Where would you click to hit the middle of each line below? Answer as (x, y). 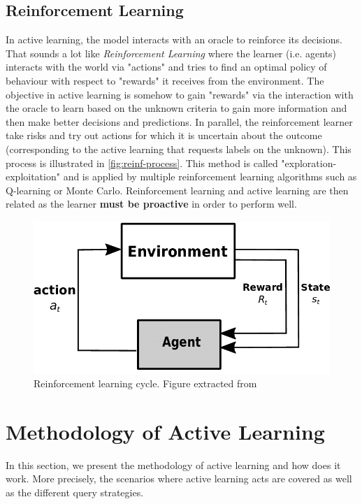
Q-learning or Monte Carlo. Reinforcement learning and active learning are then (177, 190)
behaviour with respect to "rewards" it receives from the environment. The (165, 80)
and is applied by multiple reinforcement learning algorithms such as (210, 177)
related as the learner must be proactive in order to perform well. (151, 204)
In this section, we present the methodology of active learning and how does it (173, 465)
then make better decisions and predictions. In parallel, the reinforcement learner (179, 121)
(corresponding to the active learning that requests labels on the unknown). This (179, 149)
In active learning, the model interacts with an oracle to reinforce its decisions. (174, 39)
